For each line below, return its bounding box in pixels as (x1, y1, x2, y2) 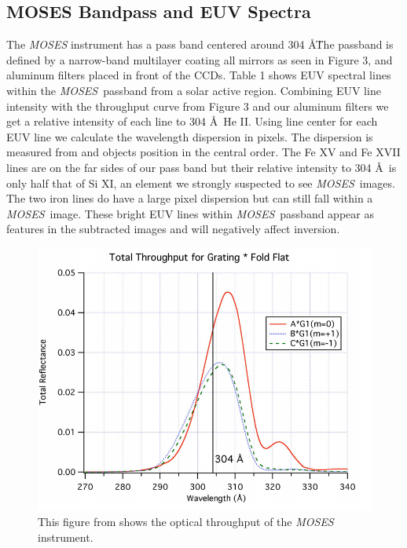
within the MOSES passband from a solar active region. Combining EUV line (6, 82, 381, 98)
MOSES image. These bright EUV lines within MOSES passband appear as (6, 205, 374, 221)
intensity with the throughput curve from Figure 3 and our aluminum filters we (6, 97, 389, 114)
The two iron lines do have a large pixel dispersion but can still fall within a (6, 190, 373, 206)
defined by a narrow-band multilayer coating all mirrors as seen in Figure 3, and (6, 51, 393, 68)
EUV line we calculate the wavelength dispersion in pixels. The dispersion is (6, 128, 373, 144)
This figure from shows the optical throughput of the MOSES (38, 513, 334, 530)
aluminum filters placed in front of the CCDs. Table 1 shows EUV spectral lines (6, 67, 391, 83)
